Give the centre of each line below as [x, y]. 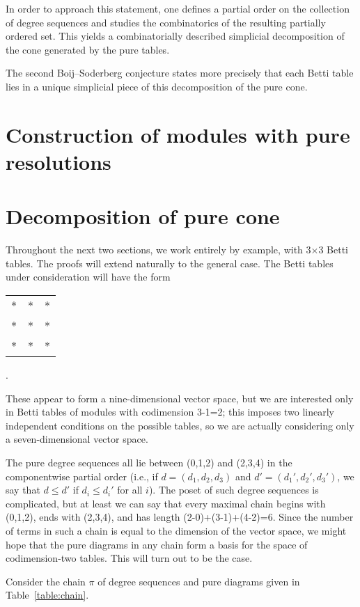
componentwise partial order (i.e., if [82, 476]
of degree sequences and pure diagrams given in [199, 581]
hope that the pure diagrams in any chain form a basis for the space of [157, 544]
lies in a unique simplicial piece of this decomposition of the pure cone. [157, 86]
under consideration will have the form [88, 277]
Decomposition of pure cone [143, 216]
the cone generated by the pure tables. [88, 49]
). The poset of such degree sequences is [234, 490]
